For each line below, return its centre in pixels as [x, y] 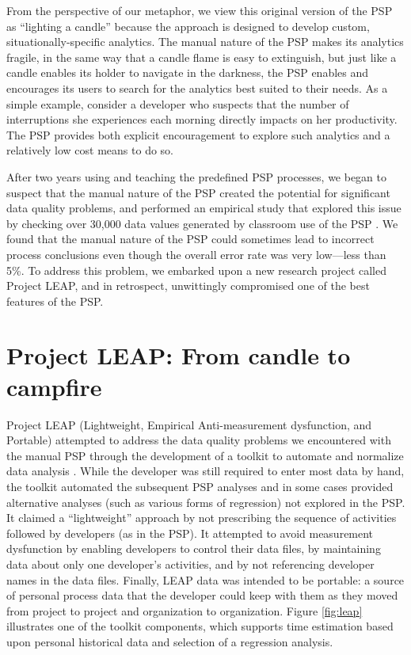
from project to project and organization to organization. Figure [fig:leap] [185, 610]
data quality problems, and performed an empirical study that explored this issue [204, 208]
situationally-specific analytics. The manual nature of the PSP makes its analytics [205, 42]
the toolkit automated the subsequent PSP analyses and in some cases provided [200, 486]
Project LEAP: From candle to [179, 355]
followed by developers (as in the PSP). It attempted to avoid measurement [190, 533]
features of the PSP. [55, 301]
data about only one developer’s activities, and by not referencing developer [190, 564]
